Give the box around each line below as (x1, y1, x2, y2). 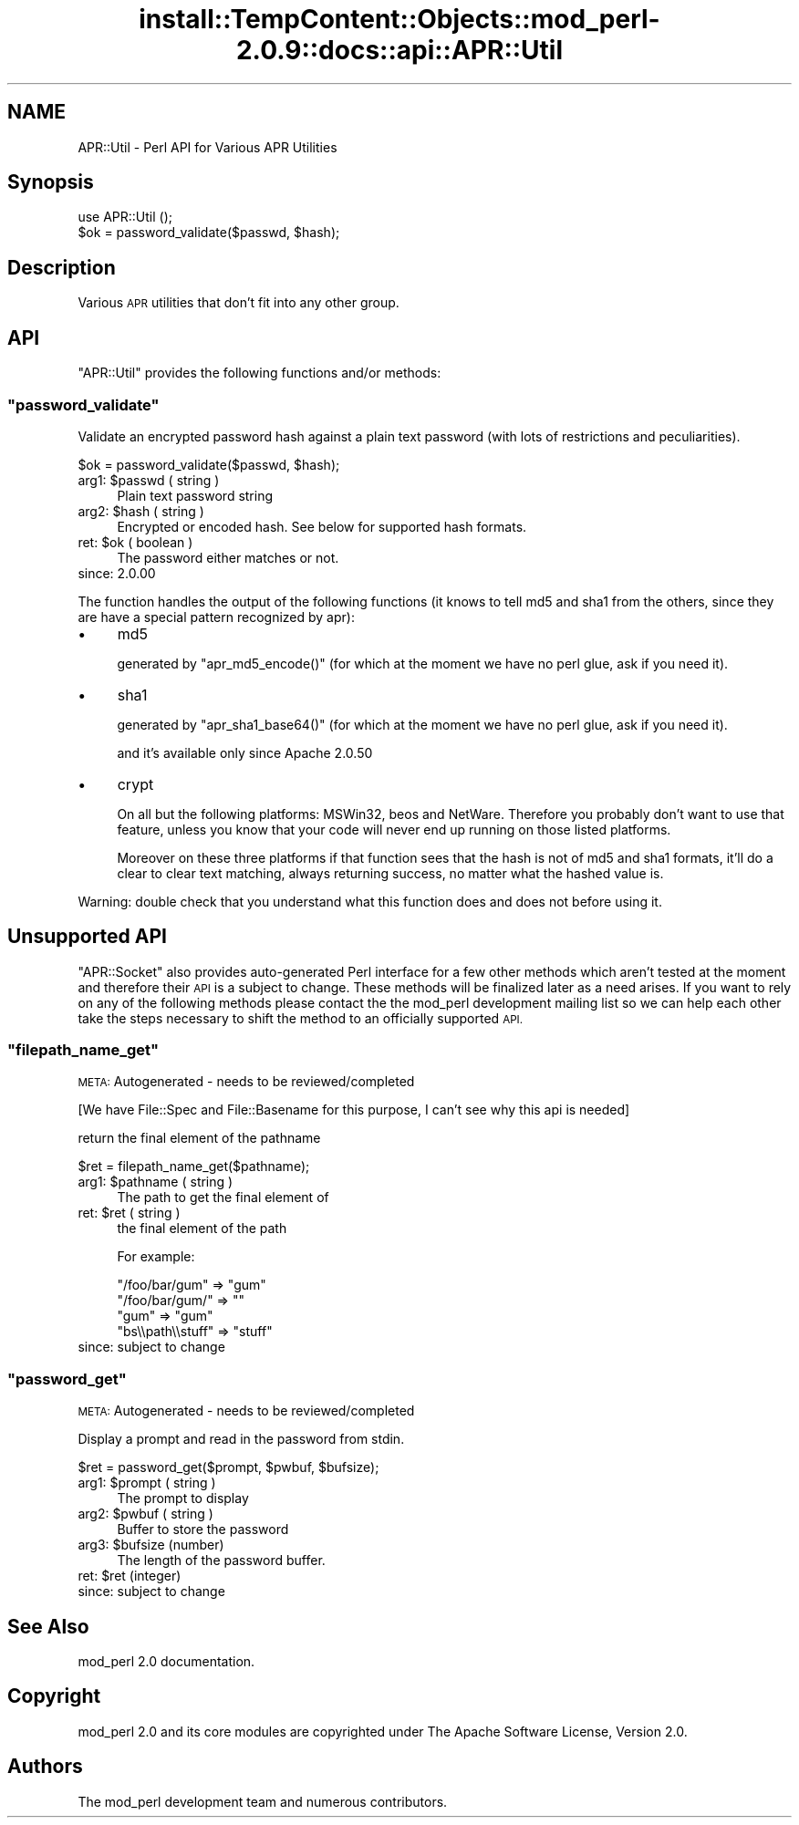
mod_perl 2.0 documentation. (78, 1654, 255, 1670)
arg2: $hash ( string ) (78, 503, 204, 519)
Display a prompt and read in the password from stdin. (78, 1431, 405, 1447)
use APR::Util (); (78, 209, 172, 225)
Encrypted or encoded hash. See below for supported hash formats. (117, 518, 527, 534)
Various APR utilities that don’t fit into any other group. (78, 295, 399, 311)
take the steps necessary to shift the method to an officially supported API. (78, 1010, 524, 1026)
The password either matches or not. (117, 549, 339, 565)
